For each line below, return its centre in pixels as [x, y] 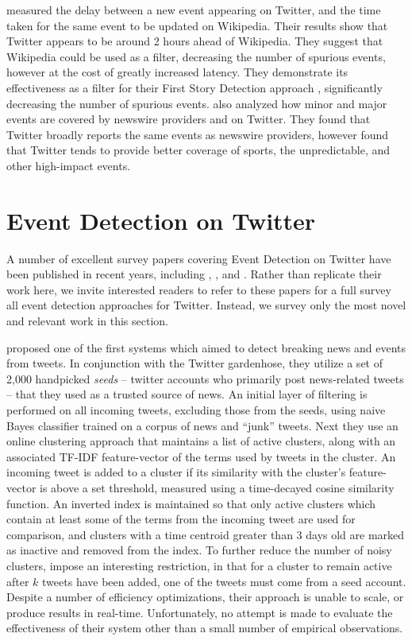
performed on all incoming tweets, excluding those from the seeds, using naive [196, 410]
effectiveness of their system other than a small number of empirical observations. [205, 628]
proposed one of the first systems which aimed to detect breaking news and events [206, 347]
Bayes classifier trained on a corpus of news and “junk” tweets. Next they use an [202, 425]
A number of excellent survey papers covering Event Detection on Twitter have [199, 258]
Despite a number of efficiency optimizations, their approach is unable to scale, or [205, 597]
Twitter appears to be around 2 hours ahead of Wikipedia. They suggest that [195, 41]
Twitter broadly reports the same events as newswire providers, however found [198, 134]
